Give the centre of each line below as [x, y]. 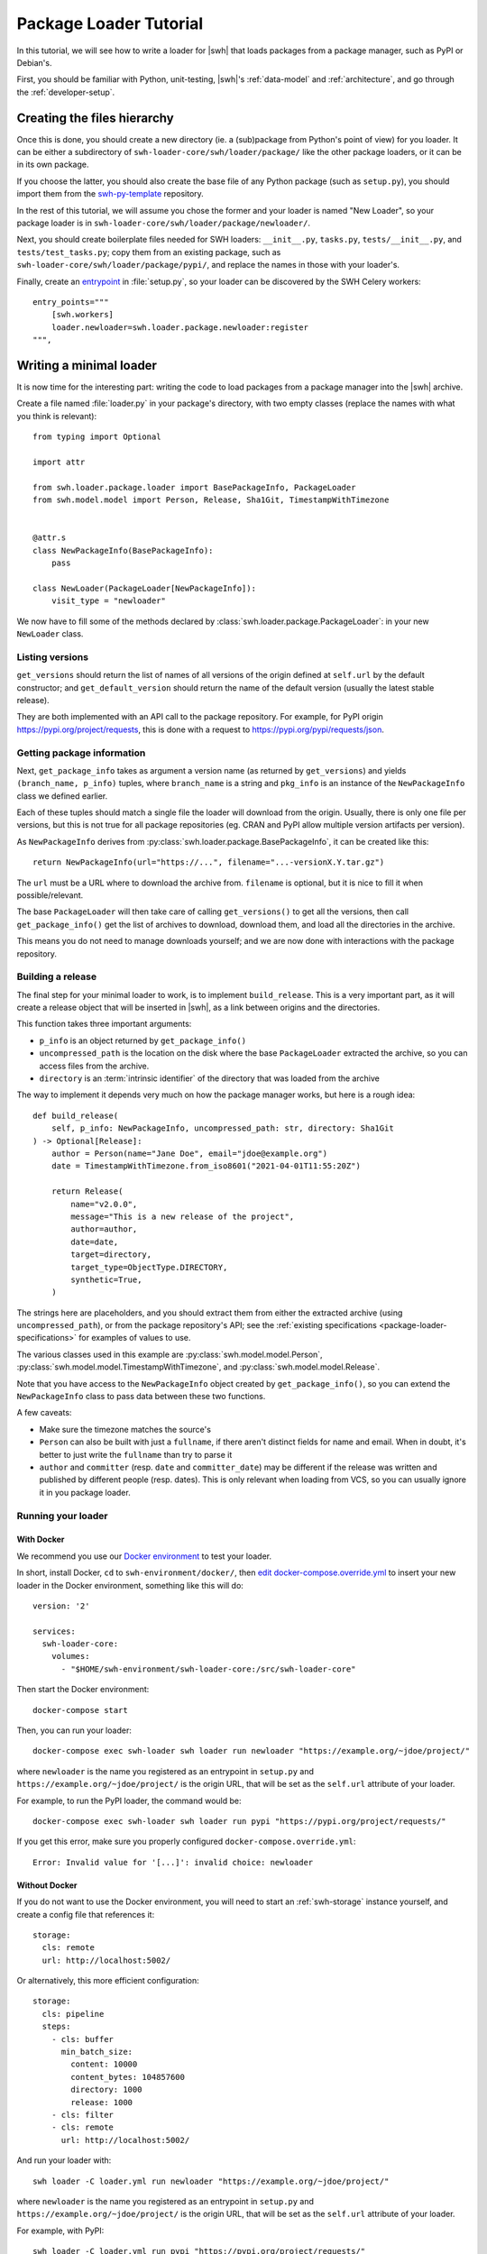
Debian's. [34, 62]
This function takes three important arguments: [104, 1024]
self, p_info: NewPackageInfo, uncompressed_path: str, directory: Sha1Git [222, 1128]
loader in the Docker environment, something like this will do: [130, 1585]
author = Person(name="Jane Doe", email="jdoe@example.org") [189, 1154]
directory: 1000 [106, 2090]
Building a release [57, 976]
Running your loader [62, 1516]
